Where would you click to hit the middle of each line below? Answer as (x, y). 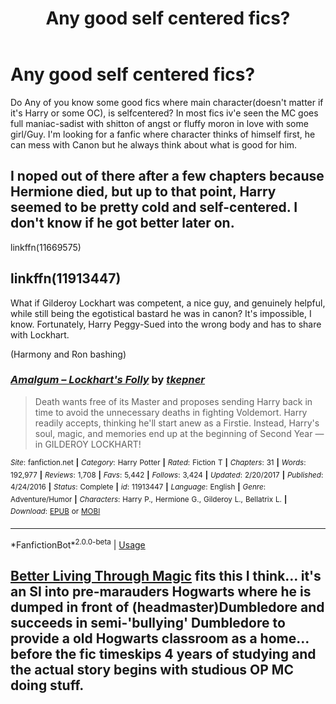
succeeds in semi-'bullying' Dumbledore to (148, 623)
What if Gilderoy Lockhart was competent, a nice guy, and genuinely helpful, (168, 303)
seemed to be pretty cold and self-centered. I (154, 207)
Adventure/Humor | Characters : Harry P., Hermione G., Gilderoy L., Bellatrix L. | (149, 499)
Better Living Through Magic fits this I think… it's (166, 576)
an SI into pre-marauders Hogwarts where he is (161, 592)
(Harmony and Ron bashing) (68, 354)
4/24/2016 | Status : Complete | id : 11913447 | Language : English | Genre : (138, 487)
